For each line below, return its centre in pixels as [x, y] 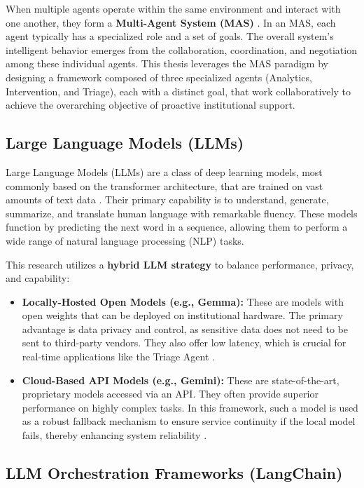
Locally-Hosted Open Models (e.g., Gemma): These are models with [183, 301]
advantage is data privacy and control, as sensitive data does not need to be [185, 328]
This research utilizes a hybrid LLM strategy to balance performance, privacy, [180, 264]
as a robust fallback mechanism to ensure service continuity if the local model [189, 421]
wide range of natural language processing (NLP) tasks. [125, 240]
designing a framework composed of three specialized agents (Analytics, [159, 77]
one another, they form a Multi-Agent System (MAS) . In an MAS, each [171, 22]
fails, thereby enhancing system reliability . [114, 435]
